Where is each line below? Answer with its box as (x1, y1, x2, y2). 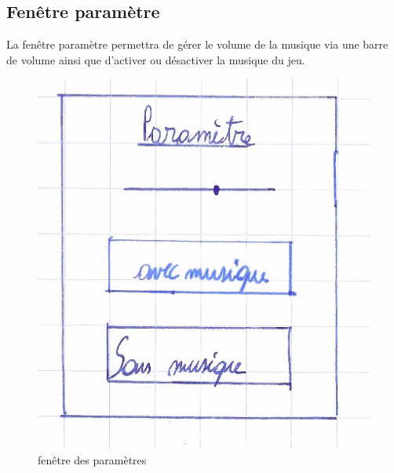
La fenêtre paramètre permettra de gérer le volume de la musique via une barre (6, 36, 389, 53)
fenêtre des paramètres (38, 451, 147, 468)
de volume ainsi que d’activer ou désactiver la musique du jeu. (6, 51, 305, 67)
